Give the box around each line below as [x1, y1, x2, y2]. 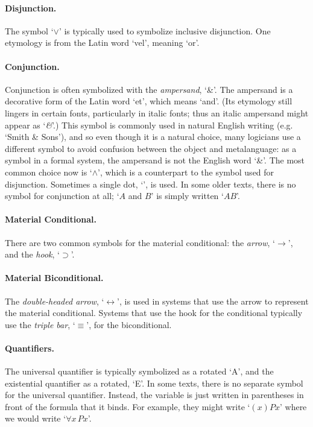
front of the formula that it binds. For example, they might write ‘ [5, 400, 250, 413]
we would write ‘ [5, 412, 66, 425]
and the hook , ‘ [5, 248, 60, 261]
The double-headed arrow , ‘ [5, 294, 104, 307]
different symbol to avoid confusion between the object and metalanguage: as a [5, 142, 297, 154]
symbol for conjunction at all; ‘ [5, 189, 119, 202]
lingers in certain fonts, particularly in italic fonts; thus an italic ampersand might [5, 106, 309, 119]
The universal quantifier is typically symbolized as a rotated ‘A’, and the [5, 365, 274, 378]
